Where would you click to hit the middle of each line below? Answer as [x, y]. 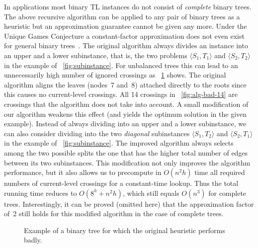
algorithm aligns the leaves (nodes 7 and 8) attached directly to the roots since [125, 84]
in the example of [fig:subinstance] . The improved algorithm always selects [119, 143]
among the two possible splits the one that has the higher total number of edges [126, 152]
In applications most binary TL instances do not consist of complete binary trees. [128, 6]
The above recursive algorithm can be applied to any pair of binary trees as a [122, 16]
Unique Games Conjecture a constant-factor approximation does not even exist [124, 36]
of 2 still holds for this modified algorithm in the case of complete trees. [114, 213]
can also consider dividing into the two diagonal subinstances [97, 133]
